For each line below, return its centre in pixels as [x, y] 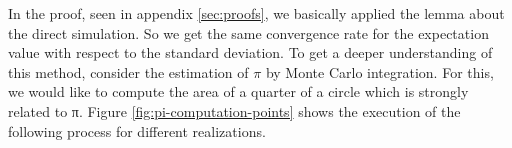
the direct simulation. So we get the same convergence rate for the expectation [248, 32]
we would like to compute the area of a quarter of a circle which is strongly [238, 91]
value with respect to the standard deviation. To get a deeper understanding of [250, 52]
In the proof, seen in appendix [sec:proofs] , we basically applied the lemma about [256, 13]
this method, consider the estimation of [128, 71]
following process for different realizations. [137, 130]
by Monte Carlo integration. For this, [379, 71]
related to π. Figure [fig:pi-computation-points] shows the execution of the [234, 110]
